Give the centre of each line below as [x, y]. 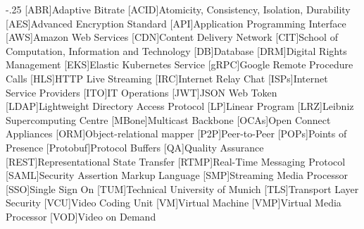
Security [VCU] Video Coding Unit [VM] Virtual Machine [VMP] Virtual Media [174, 203]
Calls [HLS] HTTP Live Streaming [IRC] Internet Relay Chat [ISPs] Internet [167, 78]
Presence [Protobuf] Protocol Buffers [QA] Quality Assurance [135, 147]
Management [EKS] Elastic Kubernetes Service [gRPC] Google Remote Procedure [180, 64]
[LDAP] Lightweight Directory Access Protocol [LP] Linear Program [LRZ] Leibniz [180, 106]
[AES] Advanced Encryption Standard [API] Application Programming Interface [176, 23]
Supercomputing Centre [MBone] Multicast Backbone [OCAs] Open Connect [168, 119]
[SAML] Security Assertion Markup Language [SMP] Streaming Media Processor [177, 175]
